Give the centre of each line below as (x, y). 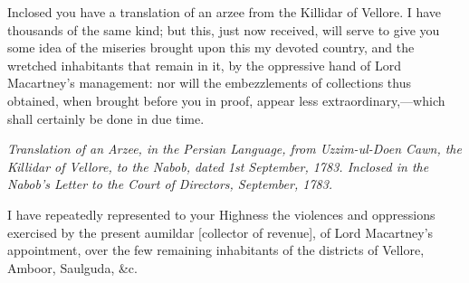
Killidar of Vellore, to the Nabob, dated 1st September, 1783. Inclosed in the (218, 166)
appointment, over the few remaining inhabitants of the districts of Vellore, (216, 250)
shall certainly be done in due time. (106, 118)
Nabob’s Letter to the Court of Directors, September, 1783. (170, 184)
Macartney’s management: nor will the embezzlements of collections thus (209, 83)
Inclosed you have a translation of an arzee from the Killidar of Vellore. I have (225, 12)
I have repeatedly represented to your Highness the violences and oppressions (221, 214)
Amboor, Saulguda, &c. (72, 267)
